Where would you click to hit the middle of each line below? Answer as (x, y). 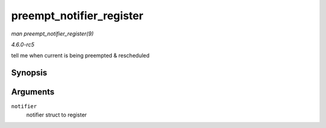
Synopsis (29, 73)
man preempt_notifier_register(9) (52, 34)
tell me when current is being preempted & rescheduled (81, 56)
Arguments (33, 92)
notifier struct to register (56, 115)
